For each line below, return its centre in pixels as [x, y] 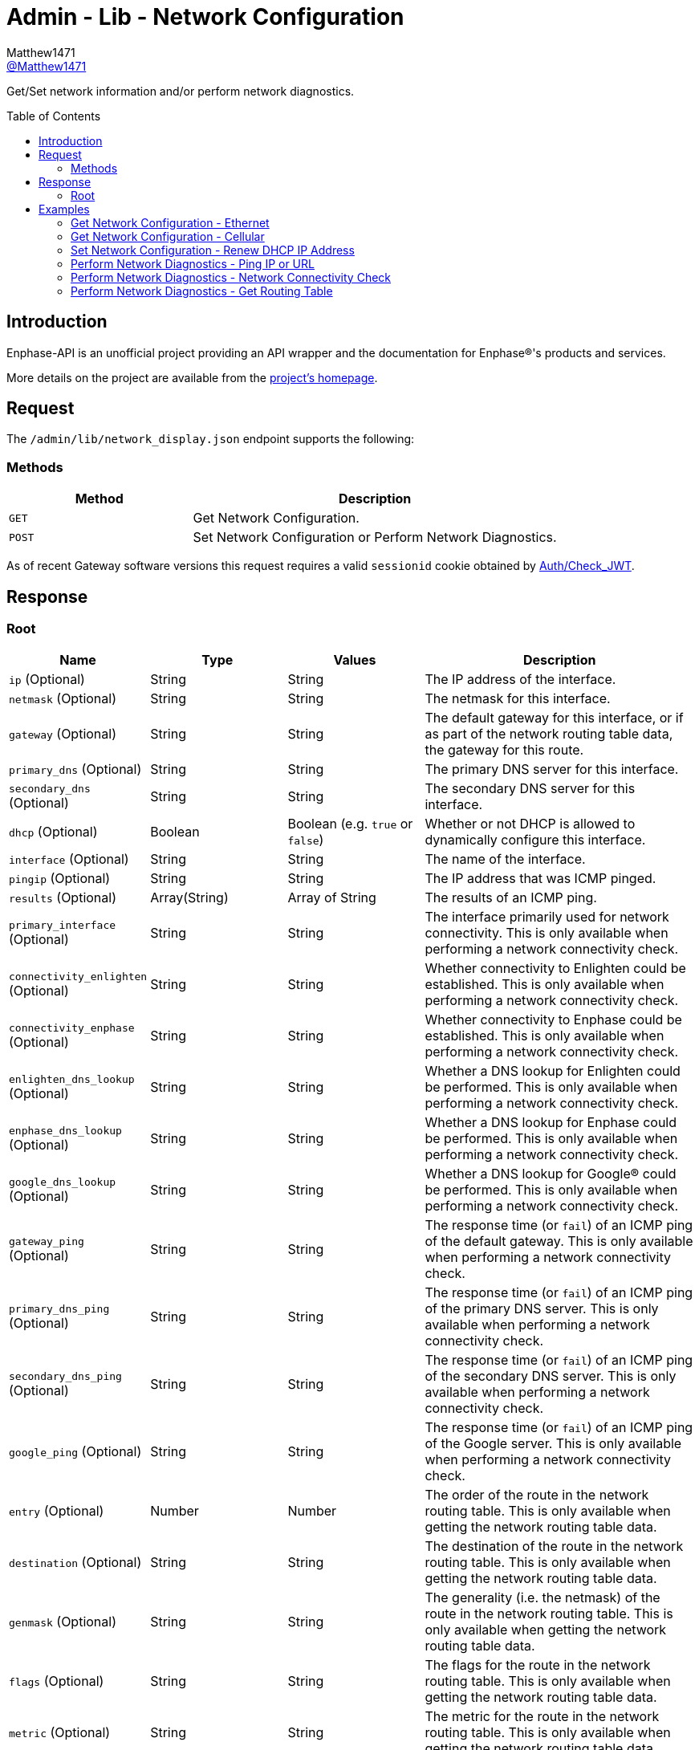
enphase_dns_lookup [65, 1130]
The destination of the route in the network [554, 1547]
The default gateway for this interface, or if [554, 718]
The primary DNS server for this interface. [552, 769]
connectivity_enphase [72, 1028]
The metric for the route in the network [542, 1717]
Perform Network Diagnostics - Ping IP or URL [193, 263]
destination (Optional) [75, 1563]
